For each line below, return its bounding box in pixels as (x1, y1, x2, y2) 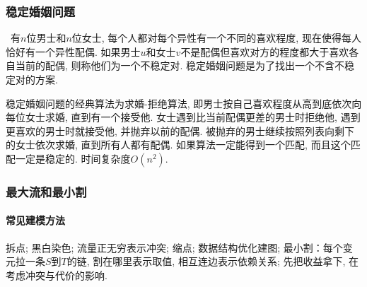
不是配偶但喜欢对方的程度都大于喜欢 (180, 44, 349, 59)
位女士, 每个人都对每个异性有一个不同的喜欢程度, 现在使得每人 (71, 30, 361, 45)
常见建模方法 (6, 213, 65, 228)
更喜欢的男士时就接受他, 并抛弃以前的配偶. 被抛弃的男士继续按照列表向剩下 (6, 123, 355, 138)
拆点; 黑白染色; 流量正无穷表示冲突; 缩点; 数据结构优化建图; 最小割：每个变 (6, 240, 353, 254)
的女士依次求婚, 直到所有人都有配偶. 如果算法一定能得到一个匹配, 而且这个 (6, 137, 351, 152)
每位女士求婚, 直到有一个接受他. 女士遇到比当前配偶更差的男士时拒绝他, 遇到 (6, 110, 361, 124)
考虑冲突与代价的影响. (6, 267, 107, 282)
